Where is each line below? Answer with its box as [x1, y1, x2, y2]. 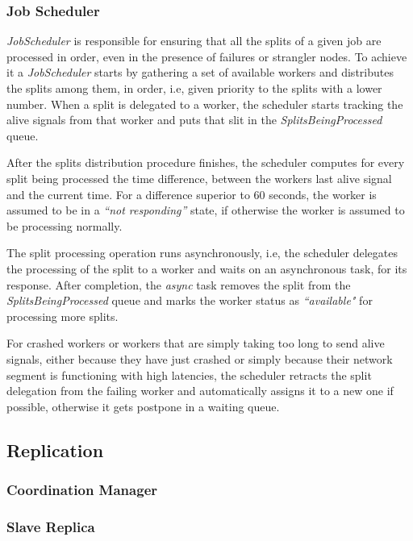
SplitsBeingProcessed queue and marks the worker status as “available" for [6, 292, 373, 309]
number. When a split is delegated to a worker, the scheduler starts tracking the [6, 95, 403, 112]
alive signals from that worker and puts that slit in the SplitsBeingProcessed [6, 111, 382, 128]
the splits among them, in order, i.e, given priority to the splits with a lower [6, 80, 382, 96]
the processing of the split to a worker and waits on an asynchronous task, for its [6, 260, 407, 277]
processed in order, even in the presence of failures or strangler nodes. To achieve [6, 48, 407, 65]
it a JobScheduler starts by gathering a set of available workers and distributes [6, 64, 394, 81]
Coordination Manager [6, 479, 158, 499]
